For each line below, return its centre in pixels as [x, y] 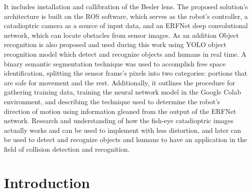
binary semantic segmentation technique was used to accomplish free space [115, 63]
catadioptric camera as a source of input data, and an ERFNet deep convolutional [126, 25]
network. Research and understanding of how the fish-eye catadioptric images [119, 120]
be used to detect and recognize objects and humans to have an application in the [126, 139]
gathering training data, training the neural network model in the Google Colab [123, 92]
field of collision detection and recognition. [67, 149]
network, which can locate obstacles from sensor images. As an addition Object [121, 35]
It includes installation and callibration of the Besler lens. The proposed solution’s [126, 6]
